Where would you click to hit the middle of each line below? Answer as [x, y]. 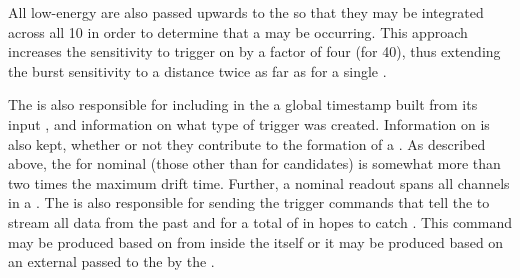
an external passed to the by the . [111, 261]
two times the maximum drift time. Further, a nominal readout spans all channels [259, 182]
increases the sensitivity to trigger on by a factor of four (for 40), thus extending [254, 51]
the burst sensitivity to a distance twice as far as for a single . [197, 70]
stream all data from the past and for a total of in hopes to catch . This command [260, 221]
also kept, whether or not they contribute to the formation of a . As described [247, 143]
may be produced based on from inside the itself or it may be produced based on [256, 241]
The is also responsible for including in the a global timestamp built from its [243, 104]
